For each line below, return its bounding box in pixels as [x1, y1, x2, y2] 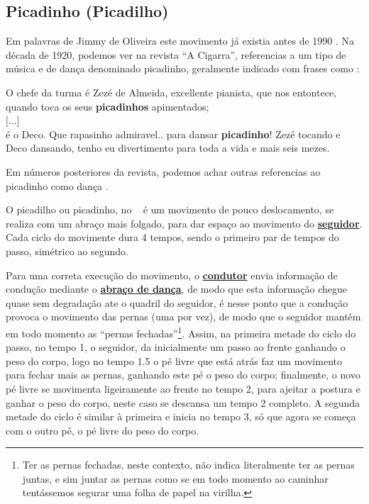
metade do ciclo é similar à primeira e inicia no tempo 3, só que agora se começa [6, 409, 356, 424]
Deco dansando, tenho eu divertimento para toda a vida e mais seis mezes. [6, 140, 330, 155]
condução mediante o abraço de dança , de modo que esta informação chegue [6, 281, 347, 296]
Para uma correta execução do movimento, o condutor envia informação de [6, 267, 338, 282]
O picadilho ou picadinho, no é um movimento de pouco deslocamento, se [6, 202, 334, 217]
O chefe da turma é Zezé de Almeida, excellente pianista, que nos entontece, [6, 84, 337, 99]
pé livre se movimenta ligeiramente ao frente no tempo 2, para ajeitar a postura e [6, 381, 360, 396]
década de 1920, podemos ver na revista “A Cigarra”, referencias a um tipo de [6, 47, 346, 62]
